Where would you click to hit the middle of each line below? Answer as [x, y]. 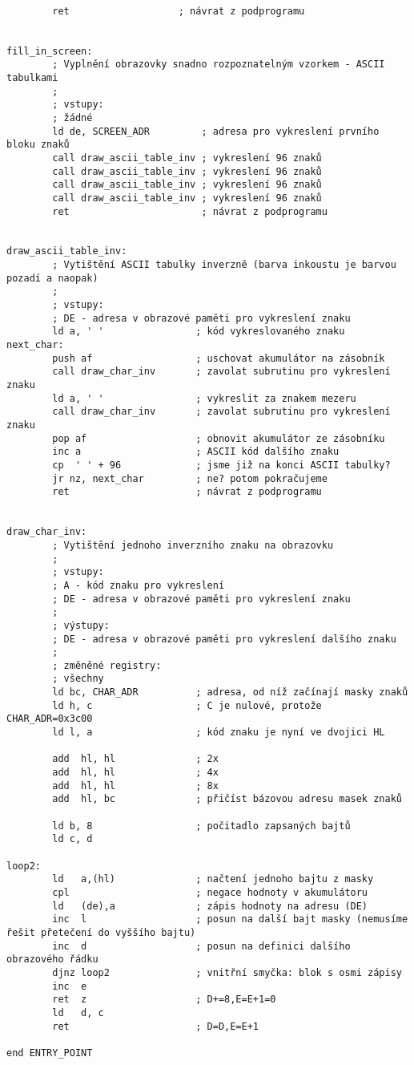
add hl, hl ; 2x [135, 759]
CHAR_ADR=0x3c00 [50, 719]
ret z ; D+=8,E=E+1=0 [164, 1000]
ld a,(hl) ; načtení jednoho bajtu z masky [213, 879]
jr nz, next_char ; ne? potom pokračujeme [190, 478]
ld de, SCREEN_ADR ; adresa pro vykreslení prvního [216, 131]
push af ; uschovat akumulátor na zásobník [219, 358]
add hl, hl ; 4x [135, 773]
